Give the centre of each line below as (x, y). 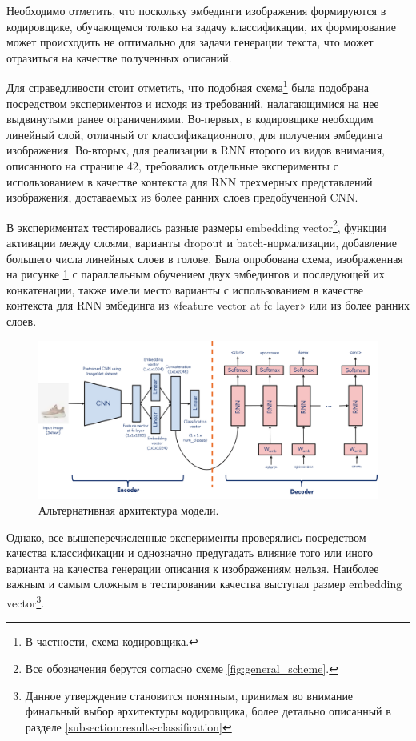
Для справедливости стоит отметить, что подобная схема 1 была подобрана (188, 86)
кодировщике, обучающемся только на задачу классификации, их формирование (201, 26)
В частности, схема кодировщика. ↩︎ (112, 641)
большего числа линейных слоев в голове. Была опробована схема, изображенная (205, 258)
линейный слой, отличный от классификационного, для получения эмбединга (195, 134)
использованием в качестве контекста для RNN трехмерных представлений (190, 181)
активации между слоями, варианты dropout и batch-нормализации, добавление (202, 243)
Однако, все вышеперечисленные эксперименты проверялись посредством (186, 537)
